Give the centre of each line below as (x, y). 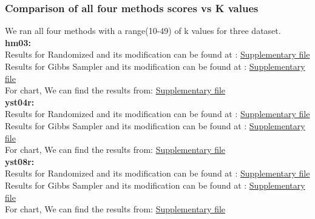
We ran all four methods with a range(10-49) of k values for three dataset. (143, 31)
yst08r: (20, 161)
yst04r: (20, 102)
